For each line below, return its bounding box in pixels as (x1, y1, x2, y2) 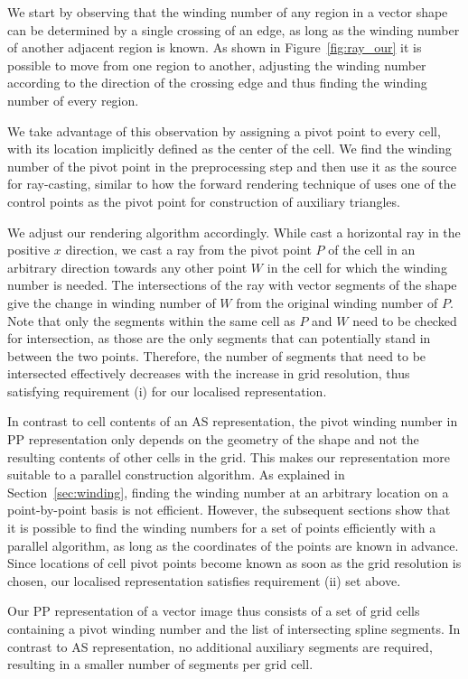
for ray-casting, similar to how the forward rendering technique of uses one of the (7, 174, 456, 193)
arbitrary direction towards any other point (7, 257, 248, 276)
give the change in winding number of (7, 293, 216, 312)
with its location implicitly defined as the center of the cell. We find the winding (7, 139, 452, 158)
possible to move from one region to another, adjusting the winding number (7, 55, 426, 74)
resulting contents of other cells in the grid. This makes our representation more (7, 447, 450, 466)
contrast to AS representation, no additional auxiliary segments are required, (7, 637, 433, 656)
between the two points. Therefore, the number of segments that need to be (7, 346, 426, 365)
